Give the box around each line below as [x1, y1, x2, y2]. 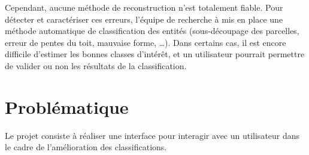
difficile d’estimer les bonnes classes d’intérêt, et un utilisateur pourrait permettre [5, 48, 305, 60]
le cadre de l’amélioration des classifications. [5, 141, 167, 153]
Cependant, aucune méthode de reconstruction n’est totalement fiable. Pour [5, 1, 283, 13]
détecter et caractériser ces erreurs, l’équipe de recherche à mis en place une [5, 13, 283, 25]
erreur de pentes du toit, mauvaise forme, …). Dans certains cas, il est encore [5, 36, 286, 48]
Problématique [5, 94, 129, 119]
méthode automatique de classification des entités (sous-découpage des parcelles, [5, 24, 299, 37]
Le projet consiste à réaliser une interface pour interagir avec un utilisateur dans [5, 129, 300, 141]
